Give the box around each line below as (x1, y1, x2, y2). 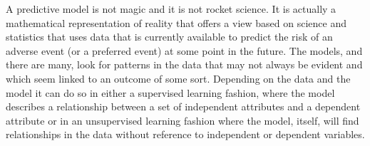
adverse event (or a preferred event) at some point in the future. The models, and (6, 43, 363, 58)
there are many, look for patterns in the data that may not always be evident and (6, 57, 363, 72)
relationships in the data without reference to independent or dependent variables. (6, 127, 365, 142)
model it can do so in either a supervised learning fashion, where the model (6, 85, 335, 100)
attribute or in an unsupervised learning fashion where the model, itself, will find (6, 113, 359, 127)
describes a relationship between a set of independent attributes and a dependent (6, 99, 361, 114)
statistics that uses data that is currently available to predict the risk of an (6, 29, 333, 44)
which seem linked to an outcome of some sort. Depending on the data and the (6, 71, 351, 85)
